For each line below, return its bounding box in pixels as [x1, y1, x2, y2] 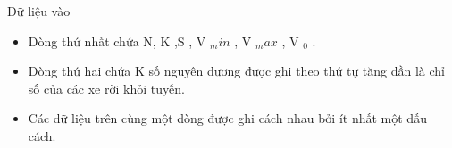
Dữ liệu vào [7, 2, 71, 20]
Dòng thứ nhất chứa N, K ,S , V [28, 31, 206, 50]
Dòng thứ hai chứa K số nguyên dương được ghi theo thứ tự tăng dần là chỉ [28, 62, 446, 80]
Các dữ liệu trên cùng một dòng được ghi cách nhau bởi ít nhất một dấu [28, 109, 427, 127]
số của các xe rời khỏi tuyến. [28, 78, 185, 97]
